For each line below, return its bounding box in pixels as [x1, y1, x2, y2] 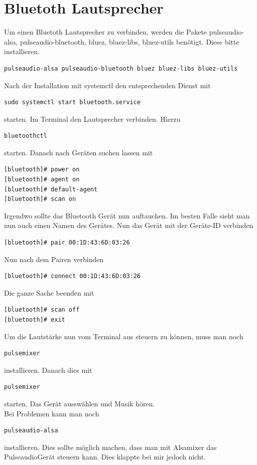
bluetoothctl [4, 132, 47, 140]
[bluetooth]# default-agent [4, 185, 98, 193]
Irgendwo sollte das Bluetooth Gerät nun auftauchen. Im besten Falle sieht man [4, 210, 250, 220]
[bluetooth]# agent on [4, 176, 80, 183]
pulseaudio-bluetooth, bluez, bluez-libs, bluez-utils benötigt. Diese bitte [20, 36, 239, 47]
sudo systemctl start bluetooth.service [4, 99, 141, 106]
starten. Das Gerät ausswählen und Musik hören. [4, 398, 155, 408]
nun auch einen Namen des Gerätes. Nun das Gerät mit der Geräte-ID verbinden [4, 220, 253, 230]
